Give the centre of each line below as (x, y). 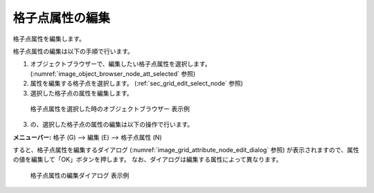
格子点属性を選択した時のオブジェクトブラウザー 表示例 (110, 109)
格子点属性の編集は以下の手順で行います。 (73, 51)
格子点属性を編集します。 (49, 39)
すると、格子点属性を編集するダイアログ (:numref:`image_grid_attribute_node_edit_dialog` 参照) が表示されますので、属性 (186, 150)
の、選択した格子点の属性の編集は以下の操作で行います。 (112, 125)
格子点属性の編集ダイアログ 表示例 (80, 175)
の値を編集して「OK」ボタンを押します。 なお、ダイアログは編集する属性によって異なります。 (148, 160)
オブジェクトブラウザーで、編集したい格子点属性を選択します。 (121, 64)
